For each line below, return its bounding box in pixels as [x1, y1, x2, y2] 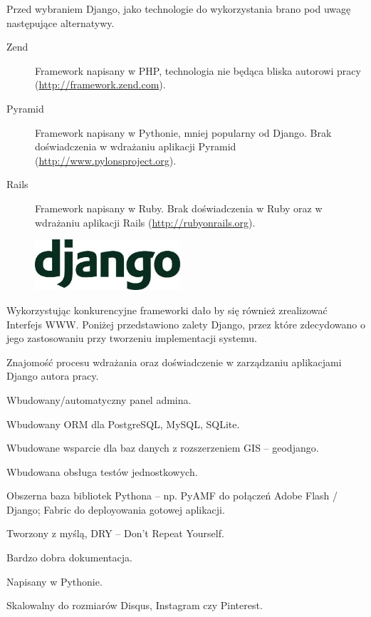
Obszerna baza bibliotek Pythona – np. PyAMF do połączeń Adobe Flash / [6, 488, 338, 503]
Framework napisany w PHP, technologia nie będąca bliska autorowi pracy [35, 63, 361, 78]
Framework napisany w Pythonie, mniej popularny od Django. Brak [35, 125, 332, 140]
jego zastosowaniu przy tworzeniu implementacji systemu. [6, 331, 257, 346]
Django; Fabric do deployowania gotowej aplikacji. [6, 502, 225, 517]
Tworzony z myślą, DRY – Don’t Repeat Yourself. [6, 526, 224, 541]
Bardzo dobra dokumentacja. [6, 550, 132, 565]
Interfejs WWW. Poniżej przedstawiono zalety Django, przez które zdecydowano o [6, 316, 365, 331]
